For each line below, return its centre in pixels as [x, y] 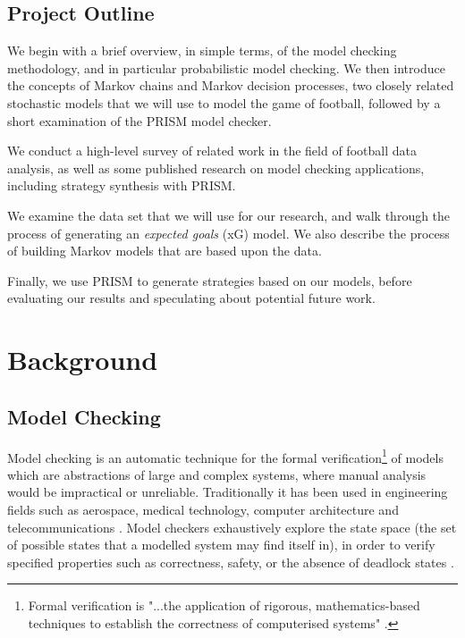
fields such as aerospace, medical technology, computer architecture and [203, 509]
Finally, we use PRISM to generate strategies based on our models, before [210, 280]
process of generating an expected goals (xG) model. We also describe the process [228, 233]
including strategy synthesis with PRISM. [122, 185]
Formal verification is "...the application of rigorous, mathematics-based [224, 605]
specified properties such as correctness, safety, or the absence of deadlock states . [231, 562]
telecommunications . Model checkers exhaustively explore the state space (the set [232, 527]
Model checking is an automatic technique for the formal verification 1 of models [225, 456]
